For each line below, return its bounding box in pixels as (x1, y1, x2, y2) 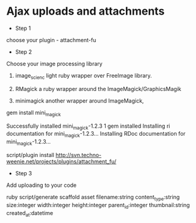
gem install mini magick (6, 109, 61, 117)
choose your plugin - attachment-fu (6, 36, 96, 43)
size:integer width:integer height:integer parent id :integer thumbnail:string (6, 201, 191, 210)
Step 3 (15, 169, 32, 177)
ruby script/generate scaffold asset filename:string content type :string (6, 193, 180, 202)
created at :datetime (6, 209, 54, 218)
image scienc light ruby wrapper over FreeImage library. (15, 71, 153, 81)
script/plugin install (6, 151, 55, 158)
